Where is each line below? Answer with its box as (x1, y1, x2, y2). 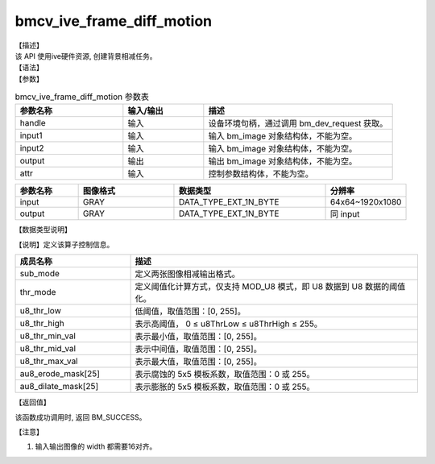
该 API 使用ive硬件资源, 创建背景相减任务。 (14, 51, 157, 60)
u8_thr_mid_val (19, 343, 77, 354)
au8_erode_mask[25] (19, 368, 101, 379)
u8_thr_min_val (19, 330, 77, 342)
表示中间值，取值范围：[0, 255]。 (135, 343, 262, 354)
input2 (19, 143, 44, 154)
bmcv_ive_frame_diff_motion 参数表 (14, 91, 149, 102)
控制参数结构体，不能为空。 (208, 168, 314, 180)
